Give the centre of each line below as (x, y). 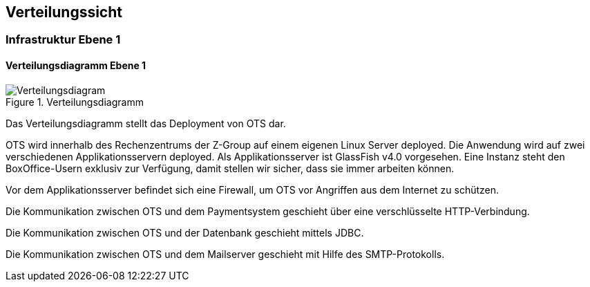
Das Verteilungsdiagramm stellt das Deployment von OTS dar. (146, 123)
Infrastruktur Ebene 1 (63, 40)
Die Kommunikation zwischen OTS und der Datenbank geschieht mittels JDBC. (185, 232)
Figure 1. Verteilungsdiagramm (75, 102)
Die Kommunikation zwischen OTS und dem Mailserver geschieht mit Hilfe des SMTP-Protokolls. (225, 254)
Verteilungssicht (64, 12)
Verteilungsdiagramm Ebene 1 (76, 66)
